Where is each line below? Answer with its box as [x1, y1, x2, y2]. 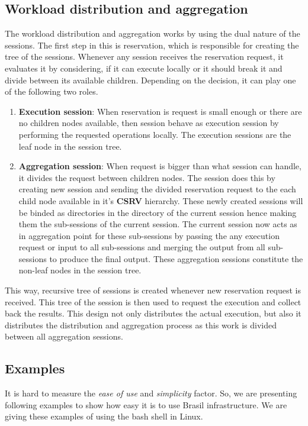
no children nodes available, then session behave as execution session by [18, 117, 279, 129]
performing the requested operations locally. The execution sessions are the [18, 128, 291, 140]
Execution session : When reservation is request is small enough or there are [18, 105, 302, 117]
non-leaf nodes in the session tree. [18, 264, 142, 276]
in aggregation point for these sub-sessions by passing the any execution [18, 229, 280, 241]
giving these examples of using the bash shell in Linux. [5, 410, 203, 422]
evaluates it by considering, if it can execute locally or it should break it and [5, 62, 283, 74]
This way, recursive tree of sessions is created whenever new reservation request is [5, 284, 301, 296]
